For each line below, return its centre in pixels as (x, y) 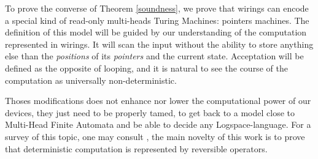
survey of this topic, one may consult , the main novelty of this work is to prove (155, 136)
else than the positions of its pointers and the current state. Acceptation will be (154, 56)
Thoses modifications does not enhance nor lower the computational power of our (158, 101)
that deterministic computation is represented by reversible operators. (136, 148)
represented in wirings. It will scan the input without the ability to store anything (159, 44)
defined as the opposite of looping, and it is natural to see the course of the (146, 68)
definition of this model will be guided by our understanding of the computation (156, 32)
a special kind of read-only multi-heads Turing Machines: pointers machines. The (157, 20)
